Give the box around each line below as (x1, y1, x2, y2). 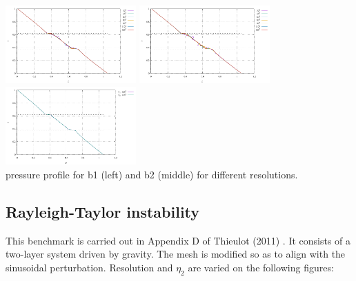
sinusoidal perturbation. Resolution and (6, 260, 173, 274)
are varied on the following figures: (188, 260, 334, 274)
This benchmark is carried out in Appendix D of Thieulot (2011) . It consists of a (6, 233, 351, 247)
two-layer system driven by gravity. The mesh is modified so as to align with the (6, 247, 346, 261)
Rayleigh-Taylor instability (6, 200, 200, 222)
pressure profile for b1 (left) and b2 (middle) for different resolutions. (6, 167, 298, 181)
